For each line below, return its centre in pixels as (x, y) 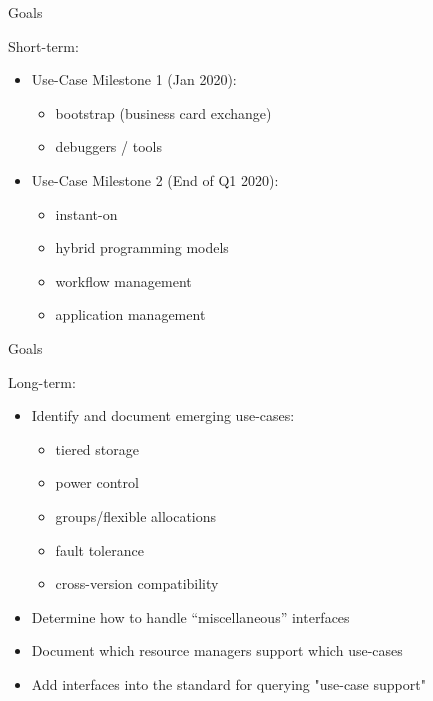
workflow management (123, 280)
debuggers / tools (108, 146)
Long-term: (42, 381)
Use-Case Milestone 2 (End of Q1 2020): (155, 179)
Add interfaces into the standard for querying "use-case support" (228, 683)
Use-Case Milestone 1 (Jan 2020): (134, 79)
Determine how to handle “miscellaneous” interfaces (190, 616)
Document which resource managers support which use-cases (217, 650)
